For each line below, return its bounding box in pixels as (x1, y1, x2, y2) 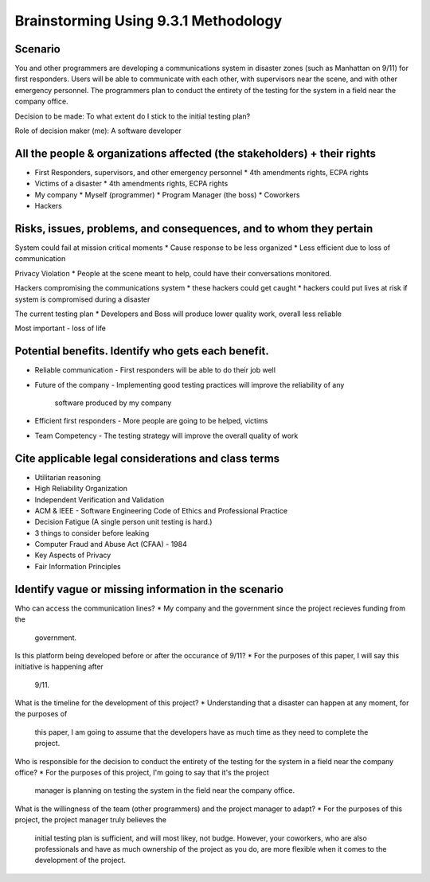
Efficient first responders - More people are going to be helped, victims (34, 416, 268, 426)
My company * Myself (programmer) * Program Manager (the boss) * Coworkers (34, 189, 300, 199)
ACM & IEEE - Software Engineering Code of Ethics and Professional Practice (34, 505, 288, 515)
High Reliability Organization (34, 484, 127, 494)
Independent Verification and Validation (34, 494, 165, 505)
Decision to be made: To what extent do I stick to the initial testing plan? (14, 111, 251, 121)
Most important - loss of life (14, 323, 107, 334)
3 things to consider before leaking (34, 528, 150, 537)
